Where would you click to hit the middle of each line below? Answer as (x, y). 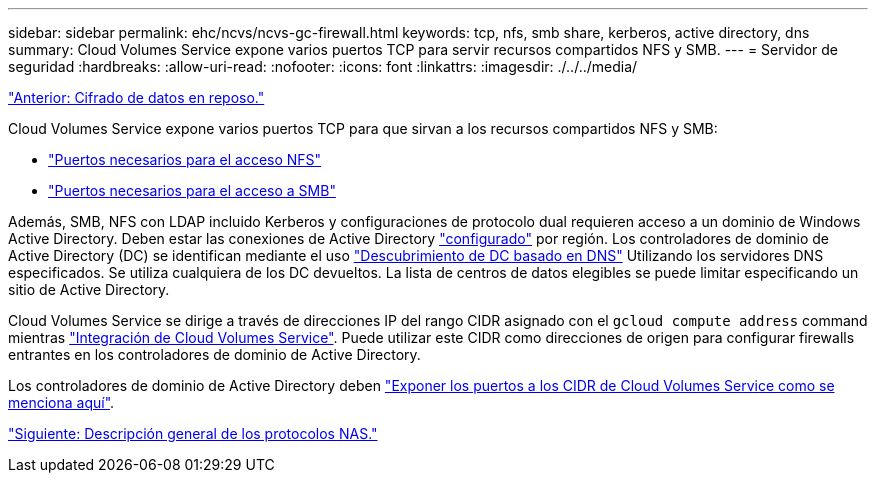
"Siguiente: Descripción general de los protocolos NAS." (193, 433)
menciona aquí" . (61, 402)
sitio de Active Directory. (89, 289)
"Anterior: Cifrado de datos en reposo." (136, 97)
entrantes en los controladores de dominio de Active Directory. (214, 354)
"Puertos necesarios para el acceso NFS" (185, 159)
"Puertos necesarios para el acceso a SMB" (192, 190)
